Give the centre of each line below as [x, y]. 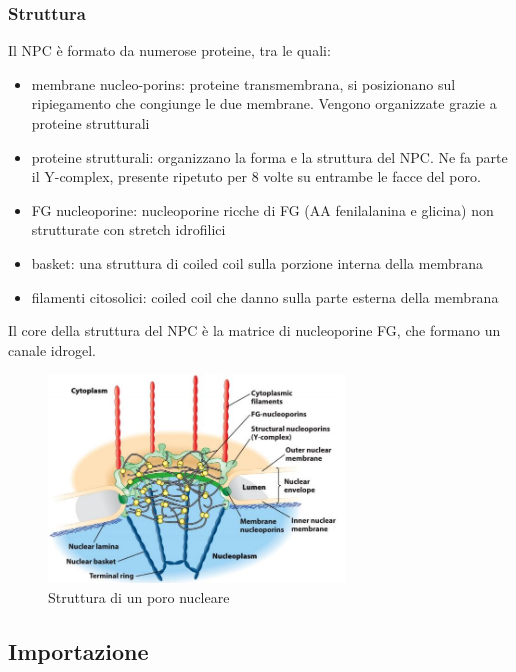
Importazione [78, 651]
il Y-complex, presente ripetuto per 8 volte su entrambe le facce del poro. [256, 176]
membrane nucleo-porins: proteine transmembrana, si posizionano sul [243, 83]
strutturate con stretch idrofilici [128, 229]
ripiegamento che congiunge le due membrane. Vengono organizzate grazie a [264, 103]
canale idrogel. [52, 349]
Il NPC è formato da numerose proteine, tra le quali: [169, 50]
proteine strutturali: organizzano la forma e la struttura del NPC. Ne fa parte [269, 156]
